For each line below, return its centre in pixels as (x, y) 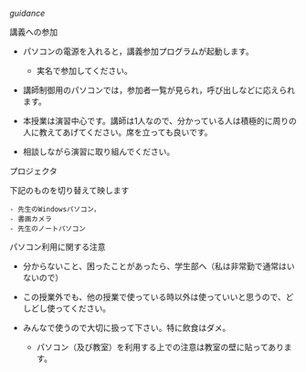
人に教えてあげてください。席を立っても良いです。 (117, 132)
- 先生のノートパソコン (48, 229)
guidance (27, 13)
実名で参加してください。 (84, 71)
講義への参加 (33, 32)
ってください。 (83, 308)
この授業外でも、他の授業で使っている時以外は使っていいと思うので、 (154, 297)
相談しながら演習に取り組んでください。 (99, 151)
